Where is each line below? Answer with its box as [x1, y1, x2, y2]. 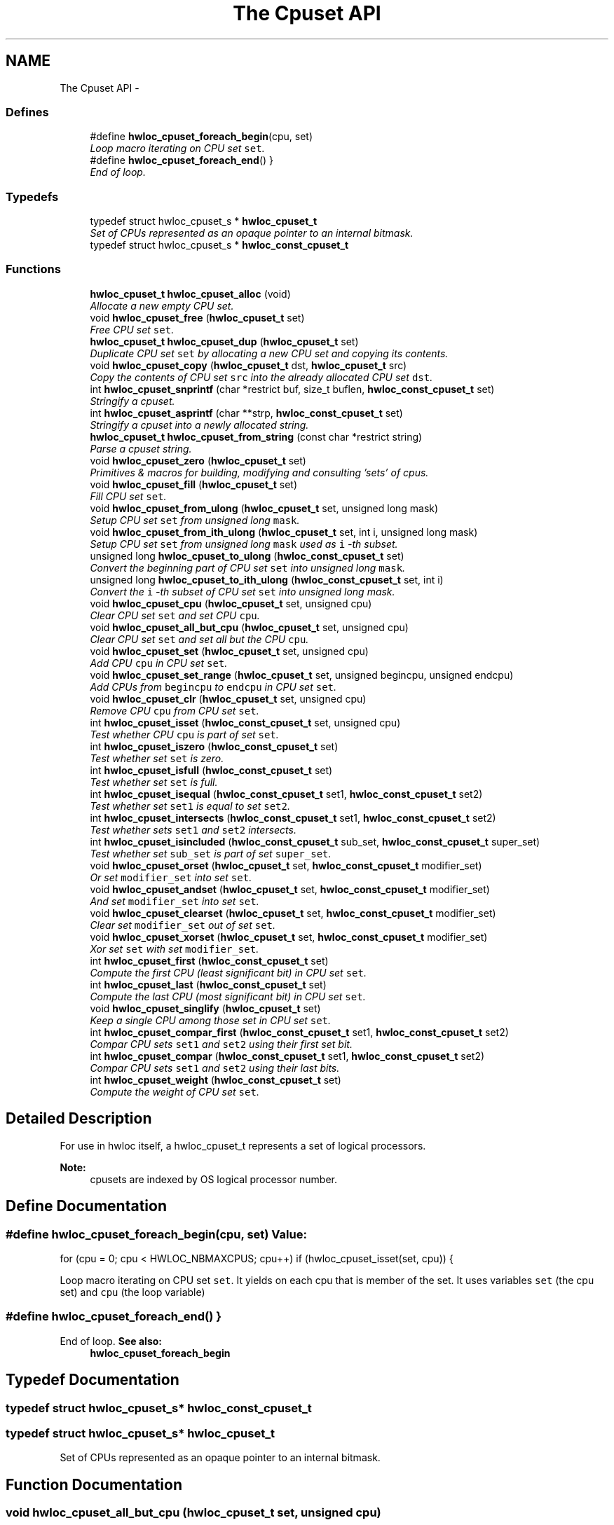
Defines [6, 104, 49, 119]
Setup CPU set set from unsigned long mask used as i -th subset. [90, 537, 398, 550]
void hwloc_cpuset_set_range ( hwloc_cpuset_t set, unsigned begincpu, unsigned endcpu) [90, 668, 514, 681]
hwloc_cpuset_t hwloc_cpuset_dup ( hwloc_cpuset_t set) [90, 335, 359, 347]
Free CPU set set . [90, 323, 175, 336]
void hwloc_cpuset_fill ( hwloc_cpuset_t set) [90, 478, 298, 490]
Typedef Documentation [6, 1371, 179, 1389]
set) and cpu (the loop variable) [60, 1285, 205, 1298]
